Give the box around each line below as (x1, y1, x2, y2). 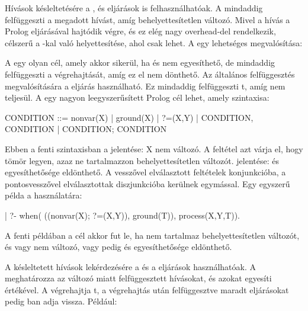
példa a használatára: (5, 189, 82, 201)
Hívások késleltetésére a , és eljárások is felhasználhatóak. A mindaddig (5, 2, 263, 14)
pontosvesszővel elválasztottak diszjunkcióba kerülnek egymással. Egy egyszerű (5, 177, 290, 190)
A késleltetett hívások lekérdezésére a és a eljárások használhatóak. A (5, 260, 256, 272)
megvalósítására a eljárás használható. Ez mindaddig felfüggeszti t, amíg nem (5, 79, 285, 92)
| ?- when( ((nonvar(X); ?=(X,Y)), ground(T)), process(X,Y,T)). (5, 209, 240, 221)
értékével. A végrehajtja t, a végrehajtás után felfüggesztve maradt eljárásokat (5, 283, 289, 296)
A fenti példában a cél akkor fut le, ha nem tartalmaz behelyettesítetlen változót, (5, 229, 300, 241)
